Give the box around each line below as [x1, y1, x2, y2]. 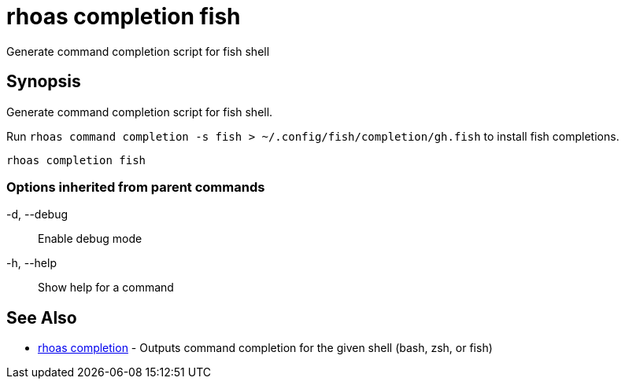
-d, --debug [6, 207, 68, 222]
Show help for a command [38, 280, 174, 295]
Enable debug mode [38, 232, 142, 246]
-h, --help [6, 256, 57, 270]
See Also [6, 307, 77, 328]
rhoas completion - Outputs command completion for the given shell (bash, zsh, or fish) [38, 341, 493, 355]
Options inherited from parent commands [6, 178, 265, 195]
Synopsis [6, 71, 81, 92]
